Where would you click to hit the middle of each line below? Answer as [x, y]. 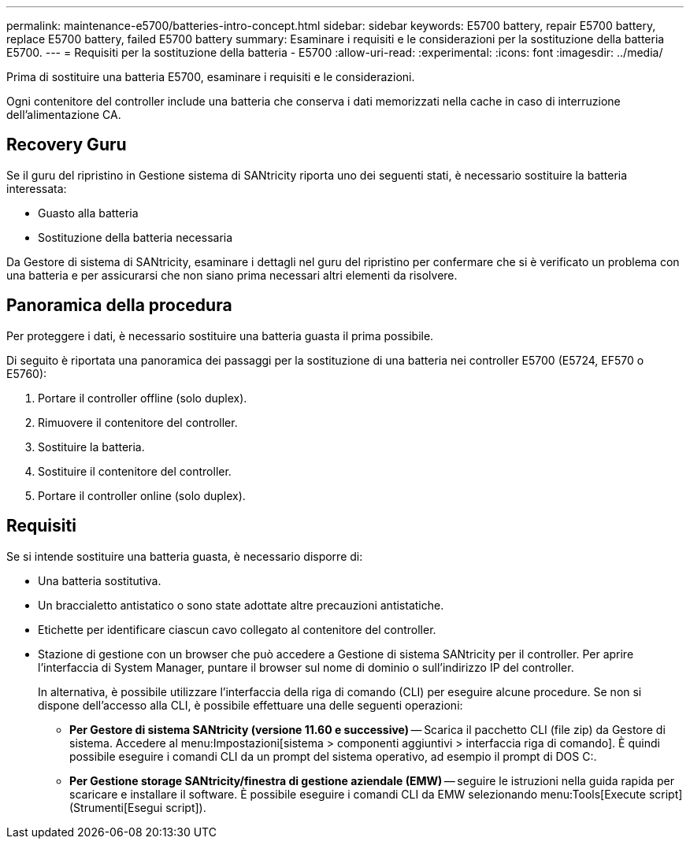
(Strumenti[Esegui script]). [138, 807]
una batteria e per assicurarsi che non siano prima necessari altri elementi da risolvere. [232, 275]
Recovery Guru [67, 145]
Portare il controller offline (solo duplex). [143, 398]
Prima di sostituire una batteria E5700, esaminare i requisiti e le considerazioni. [211, 77]
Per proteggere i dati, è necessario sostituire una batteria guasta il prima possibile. [220, 335]
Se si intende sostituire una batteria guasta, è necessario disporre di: [185, 556]
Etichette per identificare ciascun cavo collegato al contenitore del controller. [237, 629]
